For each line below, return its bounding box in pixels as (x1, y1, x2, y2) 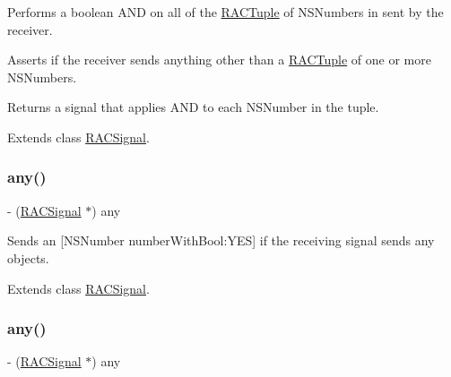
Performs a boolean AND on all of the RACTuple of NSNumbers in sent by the (7, 3, 444, 21)
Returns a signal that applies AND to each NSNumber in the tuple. (7, 98, 379, 116)
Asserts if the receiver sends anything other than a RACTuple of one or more (7, 50, 431, 69)
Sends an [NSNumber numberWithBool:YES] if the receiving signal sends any (7, 231, 435, 250)
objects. (7, 248, 49, 267)
